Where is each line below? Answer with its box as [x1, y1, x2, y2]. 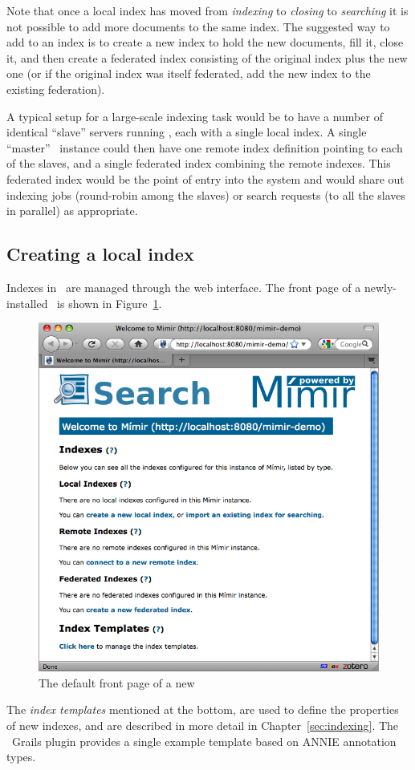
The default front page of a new [39, 674, 195, 691]
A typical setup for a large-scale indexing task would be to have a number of [6, 107, 383, 124]
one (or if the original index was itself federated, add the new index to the [6, 65, 371, 82]
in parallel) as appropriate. [6, 202, 138, 219]
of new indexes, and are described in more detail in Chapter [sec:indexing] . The [6, 717, 399, 734]
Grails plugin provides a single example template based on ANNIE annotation [11, 732, 397, 749]
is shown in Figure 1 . [57, 294, 162, 311]
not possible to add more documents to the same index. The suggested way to [6, 18, 390, 34]
